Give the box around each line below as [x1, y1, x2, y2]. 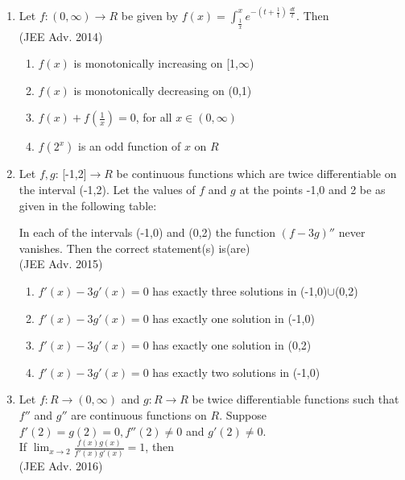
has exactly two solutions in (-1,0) [152, 363, 320, 380]
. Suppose [219, 406, 267, 423]
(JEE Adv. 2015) [19, 255, 103, 272]
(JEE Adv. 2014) [19, 27, 103, 44]
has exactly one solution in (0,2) [152, 337, 312, 354]
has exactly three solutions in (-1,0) [152, 283, 328, 300]
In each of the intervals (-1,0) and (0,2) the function [19, 224, 276, 241]
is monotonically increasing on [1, [73, 55, 238, 72]
